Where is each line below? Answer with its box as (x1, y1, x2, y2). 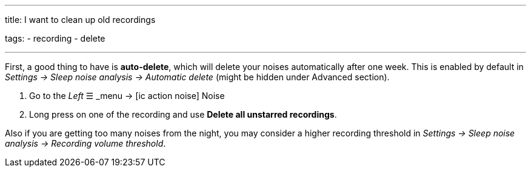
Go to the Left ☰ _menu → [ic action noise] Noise (29, 91, 225, 101)
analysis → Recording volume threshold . (5, 138, 166, 148)
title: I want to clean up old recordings (5, 14, 156, 25)
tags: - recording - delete (5, 33, 105, 43)
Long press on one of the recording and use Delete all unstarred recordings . (29, 109, 337, 119)
